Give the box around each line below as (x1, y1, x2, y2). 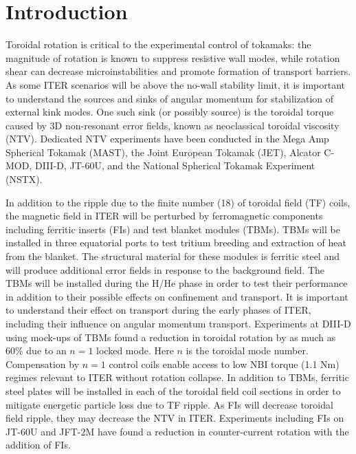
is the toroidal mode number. (186, 343, 309, 358)
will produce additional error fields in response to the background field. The (5, 262, 325, 277)
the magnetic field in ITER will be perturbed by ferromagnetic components (5, 208, 323, 223)
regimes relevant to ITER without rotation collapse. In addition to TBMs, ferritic (5, 370, 349, 385)
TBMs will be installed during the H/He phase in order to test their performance (5, 276, 348, 290)
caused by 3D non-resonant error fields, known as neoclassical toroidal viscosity (5, 118, 340, 132)
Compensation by (5, 356, 80, 371)
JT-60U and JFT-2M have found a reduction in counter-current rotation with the (5, 424, 349, 438)
